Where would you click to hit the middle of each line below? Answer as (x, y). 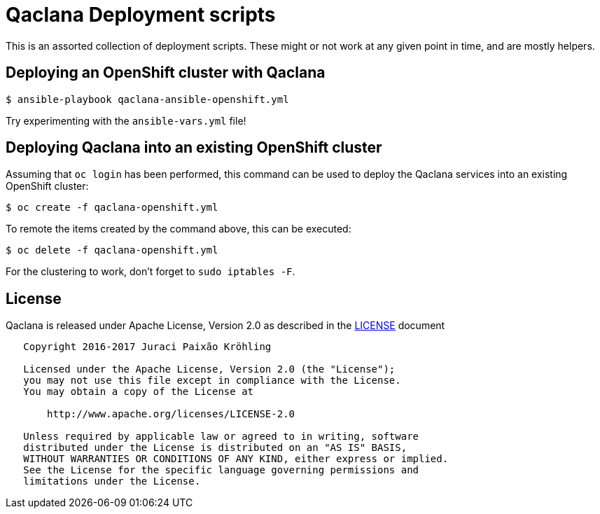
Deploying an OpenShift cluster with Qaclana (166, 73)
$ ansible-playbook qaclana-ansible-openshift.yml (147, 99)
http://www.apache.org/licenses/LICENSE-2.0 (171, 414)
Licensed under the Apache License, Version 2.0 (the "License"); (209, 369)
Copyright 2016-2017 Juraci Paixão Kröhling (147, 347)
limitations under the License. (112, 481)
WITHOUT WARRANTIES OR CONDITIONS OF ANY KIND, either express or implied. (236, 459)
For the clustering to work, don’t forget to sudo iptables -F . (151, 272)
